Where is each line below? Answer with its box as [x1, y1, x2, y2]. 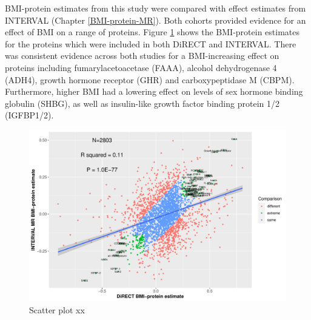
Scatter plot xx [29, 303, 85, 316]
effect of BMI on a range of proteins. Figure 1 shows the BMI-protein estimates [5, 26, 300, 38]
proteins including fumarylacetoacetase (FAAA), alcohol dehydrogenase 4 [5, 61, 277, 73]
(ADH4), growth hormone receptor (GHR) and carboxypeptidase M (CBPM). [5, 73, 295, 86]
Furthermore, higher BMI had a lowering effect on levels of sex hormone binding [5, 85, 303, 98]
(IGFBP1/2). [5, 109, 54, 121]
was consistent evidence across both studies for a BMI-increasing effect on [5, 49, 279, 62]
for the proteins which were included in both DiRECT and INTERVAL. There [5, 37, 296, 50]
